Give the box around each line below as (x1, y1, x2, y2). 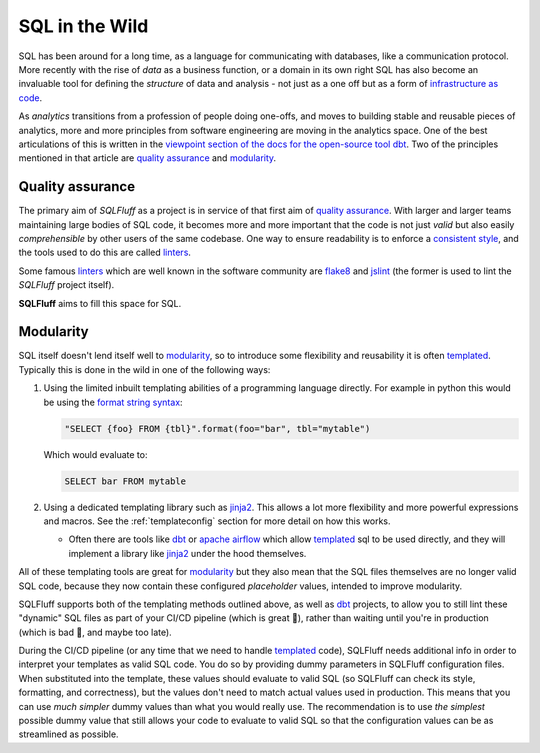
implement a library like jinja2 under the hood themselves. (68, 547, 307, 559)
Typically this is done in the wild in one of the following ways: (18, 363, 271, 375)
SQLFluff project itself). (18, 279, 115, 291)
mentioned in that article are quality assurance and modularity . (18, 152, 277, 164)
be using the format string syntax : (43, 396, 184, 408)
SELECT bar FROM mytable (64, 475, 187, 487)
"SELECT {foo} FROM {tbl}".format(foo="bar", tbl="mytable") (64, 423, 371, 434)
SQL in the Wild (18, 15, 149, 37)
